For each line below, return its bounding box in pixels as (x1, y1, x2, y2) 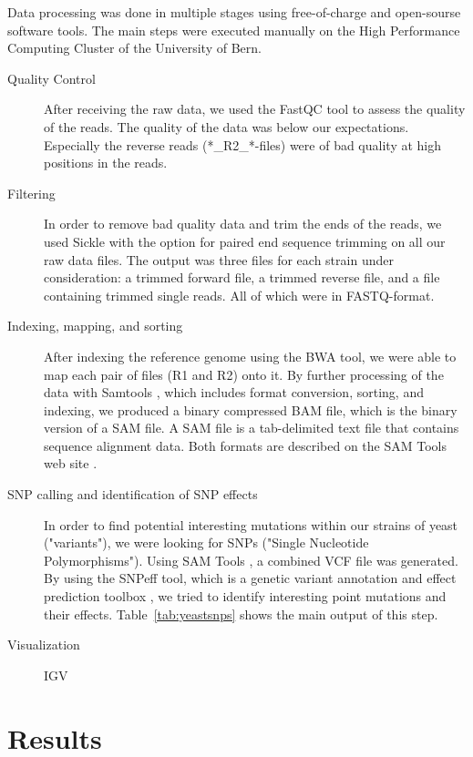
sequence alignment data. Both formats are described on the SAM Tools (44, 435, 447, 455)
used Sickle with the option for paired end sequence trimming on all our (44, 231, 446, 251)
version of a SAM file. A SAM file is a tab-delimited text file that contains (44, 418, 459, 437)
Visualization (7, 635, 80, 654)
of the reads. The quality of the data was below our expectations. (44, 117, 409, 136)
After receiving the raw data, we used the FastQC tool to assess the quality (44, 99, 466, 118)
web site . (44, 454, 98, 473)
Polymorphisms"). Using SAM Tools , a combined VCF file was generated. (44, 550, 458, 569)
